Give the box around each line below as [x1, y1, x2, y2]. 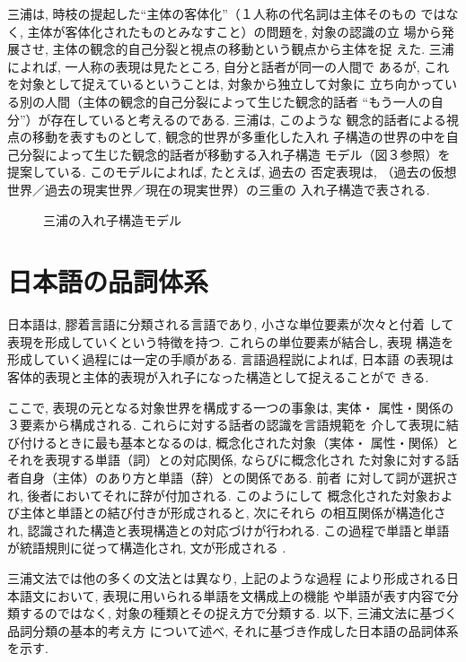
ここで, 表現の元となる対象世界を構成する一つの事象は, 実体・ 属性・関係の [7, 397, 454, 416]
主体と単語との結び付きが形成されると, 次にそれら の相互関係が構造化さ [19, 503, 446, 522]
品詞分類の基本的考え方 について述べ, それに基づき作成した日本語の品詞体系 [7, 621, 459, 640]
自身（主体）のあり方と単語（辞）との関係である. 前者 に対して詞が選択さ [19, 468, 459, 486]
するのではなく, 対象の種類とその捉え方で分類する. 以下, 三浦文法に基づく [19, 604, 458, 623]
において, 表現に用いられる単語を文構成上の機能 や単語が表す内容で [44, 586, 446, 605]
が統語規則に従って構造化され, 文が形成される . [7, 538, 286, 557]
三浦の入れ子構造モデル [43, 210, 181, 229]
